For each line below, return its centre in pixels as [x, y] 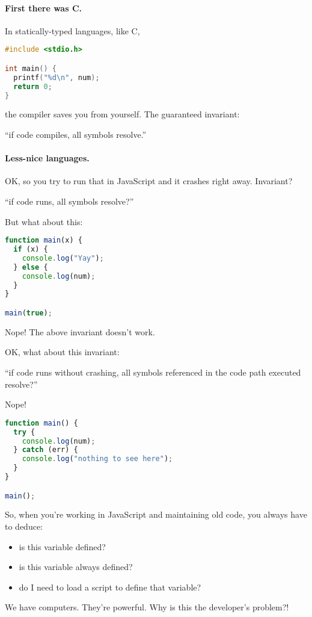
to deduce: [24, 526]
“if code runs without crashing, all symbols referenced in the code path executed [153, 372]
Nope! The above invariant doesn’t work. [80, 331]
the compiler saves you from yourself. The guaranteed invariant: [122, 114]
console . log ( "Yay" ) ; [63, 258]
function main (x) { [44, 240]
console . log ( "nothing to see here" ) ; [97, 459]
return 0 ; [33, 86]
